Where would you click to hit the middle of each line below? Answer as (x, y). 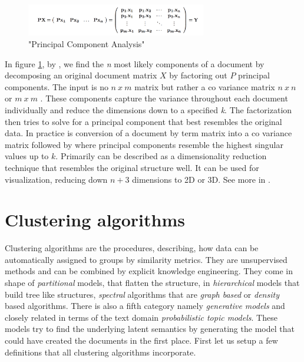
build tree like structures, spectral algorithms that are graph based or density (142, 294)
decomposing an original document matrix (81, 75)
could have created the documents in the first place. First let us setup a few (141, 340)
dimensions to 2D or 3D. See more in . (201, 179)
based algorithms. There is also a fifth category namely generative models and (145, 306)
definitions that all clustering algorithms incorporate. (100, 352)
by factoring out (198, 75)
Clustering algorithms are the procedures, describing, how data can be (132, 248)
